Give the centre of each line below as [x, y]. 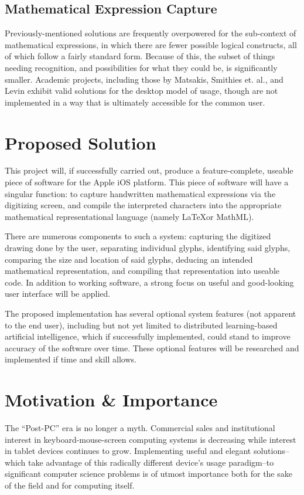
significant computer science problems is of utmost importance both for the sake [148, 474]
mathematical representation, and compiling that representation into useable [142, 271]
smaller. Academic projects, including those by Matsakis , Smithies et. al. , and [144, 79]
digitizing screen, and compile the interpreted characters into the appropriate [143, 205]
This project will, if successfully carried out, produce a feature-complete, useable [149, 170]
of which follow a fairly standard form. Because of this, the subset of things [140, 56]
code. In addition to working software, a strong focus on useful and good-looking [149, 282]
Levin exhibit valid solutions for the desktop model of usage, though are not [141, 91]
